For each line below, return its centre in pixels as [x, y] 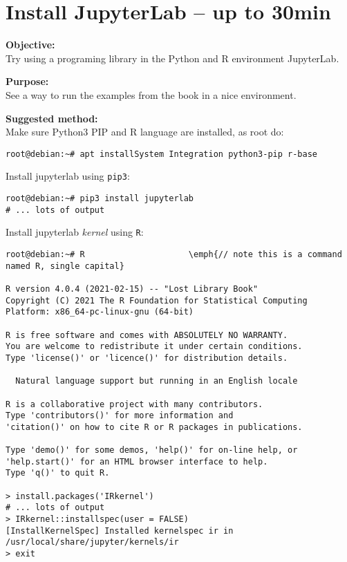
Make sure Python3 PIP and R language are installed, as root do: [145, 132]
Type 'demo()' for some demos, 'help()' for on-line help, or [152, 450]
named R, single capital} [65, 266]
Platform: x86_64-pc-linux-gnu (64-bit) [100, 312]
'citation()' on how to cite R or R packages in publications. [154, 427]
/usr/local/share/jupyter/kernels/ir [92, 542]
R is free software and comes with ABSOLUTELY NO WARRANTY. [147, 335]
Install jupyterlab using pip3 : [68, 176]
